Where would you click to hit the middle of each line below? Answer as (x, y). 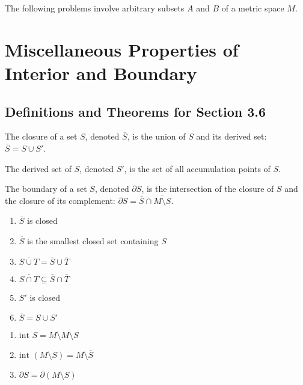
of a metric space (253, 8)
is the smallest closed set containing (93, 240)
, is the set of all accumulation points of (197, 168)
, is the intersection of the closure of (208, 189)
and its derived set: (231, 136)
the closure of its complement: (60, 200)
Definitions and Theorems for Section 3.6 (136, 111)
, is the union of (156, 136)
